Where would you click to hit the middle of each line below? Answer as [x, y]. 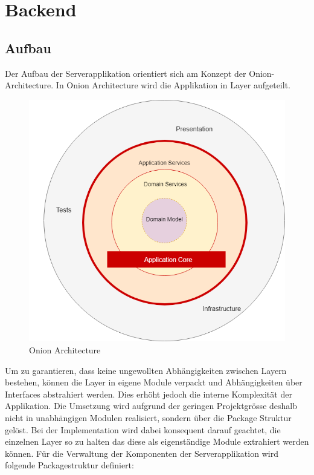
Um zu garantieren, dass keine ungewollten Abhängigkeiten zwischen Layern [146, 370]
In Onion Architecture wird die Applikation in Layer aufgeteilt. [173, 85]
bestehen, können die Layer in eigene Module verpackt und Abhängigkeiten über [154, 382]
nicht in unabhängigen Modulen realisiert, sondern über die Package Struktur [148, 417]
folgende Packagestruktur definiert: [69, 465]
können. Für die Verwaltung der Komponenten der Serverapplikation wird [142, 453]
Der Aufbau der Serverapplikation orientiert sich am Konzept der [126, 73]
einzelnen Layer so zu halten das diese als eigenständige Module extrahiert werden [157, 441]
